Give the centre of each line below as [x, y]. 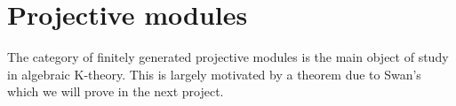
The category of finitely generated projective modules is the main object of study [228, 57]
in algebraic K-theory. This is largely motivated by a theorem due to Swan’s [214, 74]
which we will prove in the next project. [116, 91]
